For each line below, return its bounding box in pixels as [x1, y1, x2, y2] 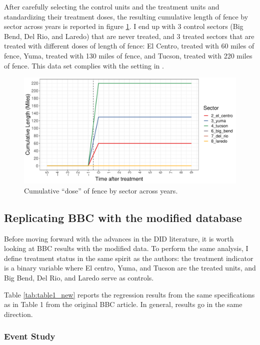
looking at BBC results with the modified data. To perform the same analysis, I [4, 243, 248, 253]
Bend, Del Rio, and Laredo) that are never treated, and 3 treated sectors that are [4, 30, 254, 41]
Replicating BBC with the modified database [4, 209, 242, 225]
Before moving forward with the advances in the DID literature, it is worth [4, 233, 234, 243]
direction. [4, 308, 33, 319]
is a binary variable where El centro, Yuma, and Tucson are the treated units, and [4, 262, 256, 273]
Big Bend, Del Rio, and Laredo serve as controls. [4, 272, 154, 282]
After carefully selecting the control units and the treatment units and [4, 1, 219, 11]
